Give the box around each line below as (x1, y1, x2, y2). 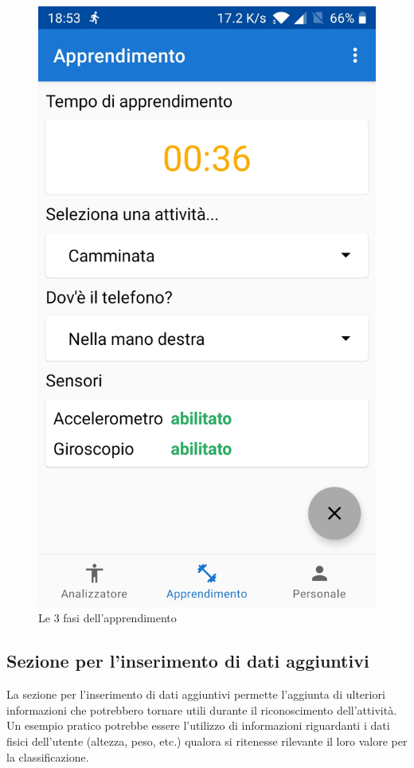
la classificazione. (6, 748, 89, 765)
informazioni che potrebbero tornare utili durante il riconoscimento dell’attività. (6, 701, 397, 718)
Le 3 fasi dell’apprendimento (38, 609, 177, 626)
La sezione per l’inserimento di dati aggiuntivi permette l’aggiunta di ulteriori (6, 686, 385, 703)
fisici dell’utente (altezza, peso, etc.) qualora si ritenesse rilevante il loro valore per (6, 732, 408, 749)
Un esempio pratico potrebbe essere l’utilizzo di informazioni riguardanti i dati (6, 717, 390, 734)
